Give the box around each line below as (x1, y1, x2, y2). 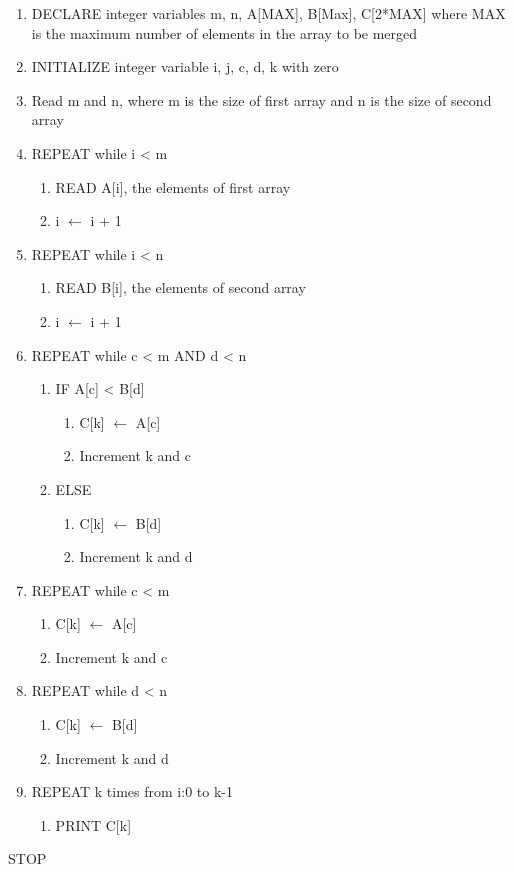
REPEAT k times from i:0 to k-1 (31, 781, 233, 802)
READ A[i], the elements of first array (55, 176, 291, 197)
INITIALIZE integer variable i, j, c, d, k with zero (31, 56, 339, 77)
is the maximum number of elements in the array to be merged (31, 22, 418, 43)
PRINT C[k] (55, 814, 132, 835)
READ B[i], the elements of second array (55, 277, 306, 298)
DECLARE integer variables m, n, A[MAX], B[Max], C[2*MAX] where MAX (31, 3, 506, 23)
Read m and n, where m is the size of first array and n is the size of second (31, 89, 492, 110)
